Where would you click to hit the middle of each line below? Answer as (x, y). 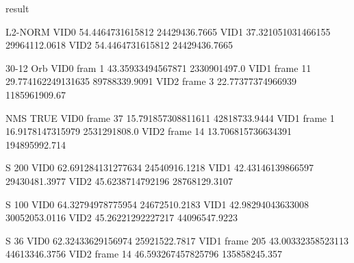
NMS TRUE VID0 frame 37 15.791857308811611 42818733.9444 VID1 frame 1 (170, 117)
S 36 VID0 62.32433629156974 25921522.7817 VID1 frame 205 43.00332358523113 (177, 240)
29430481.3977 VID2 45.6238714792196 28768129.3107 (119, 180)
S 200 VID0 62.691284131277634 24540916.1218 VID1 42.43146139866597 (160, 167)
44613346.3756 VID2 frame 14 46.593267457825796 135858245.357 (144, 254)
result (17, 8)
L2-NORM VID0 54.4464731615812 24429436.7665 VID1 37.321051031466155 (168, 31)
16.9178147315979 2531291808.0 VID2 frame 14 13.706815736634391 (149, 131)
